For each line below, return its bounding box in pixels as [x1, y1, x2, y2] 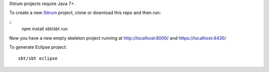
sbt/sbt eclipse [18, 56, 58, 62]
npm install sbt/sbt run [21, 26, 68, 32]
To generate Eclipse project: [9, 44, 67, 50]
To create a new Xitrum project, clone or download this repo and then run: [9, 10, 161, 16]
